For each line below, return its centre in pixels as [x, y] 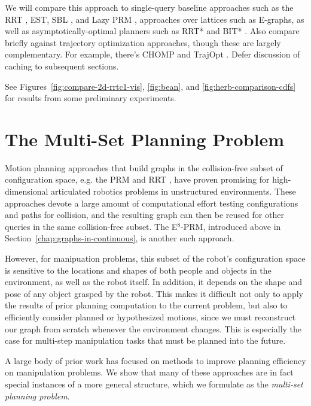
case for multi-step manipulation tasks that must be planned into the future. [145, 340]
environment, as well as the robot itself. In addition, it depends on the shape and [154, 282]
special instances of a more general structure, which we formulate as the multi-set [154, 384]
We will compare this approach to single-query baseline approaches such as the [149, 7]
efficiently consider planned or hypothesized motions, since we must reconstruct [150, 317]
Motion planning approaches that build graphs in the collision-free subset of [144, 167]
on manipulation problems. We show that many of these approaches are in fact [149, 372]
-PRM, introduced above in [231, 226]
